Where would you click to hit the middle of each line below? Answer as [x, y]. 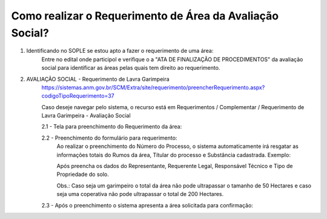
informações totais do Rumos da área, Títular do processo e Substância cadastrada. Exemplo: [173, 155]
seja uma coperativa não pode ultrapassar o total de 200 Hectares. [140, 194]
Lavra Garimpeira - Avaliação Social [86, 116]
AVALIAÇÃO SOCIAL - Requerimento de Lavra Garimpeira [98, 79]
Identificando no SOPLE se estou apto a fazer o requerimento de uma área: [120, 51]
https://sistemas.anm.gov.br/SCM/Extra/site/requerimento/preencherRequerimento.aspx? [153, 87]
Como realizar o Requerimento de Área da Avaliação [145, 16]
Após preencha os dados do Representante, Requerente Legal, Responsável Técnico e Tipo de [175, 166]
